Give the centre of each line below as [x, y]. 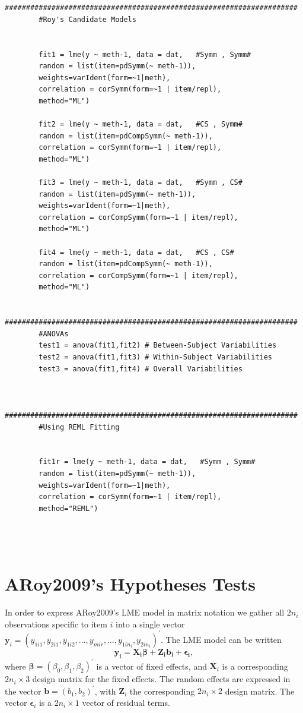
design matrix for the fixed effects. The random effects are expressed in [161, 679]
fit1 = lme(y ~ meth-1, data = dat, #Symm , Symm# [145, 54]
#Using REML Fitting [79, 427]
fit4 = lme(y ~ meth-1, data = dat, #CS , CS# [136, 252]
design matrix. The [260, 691]
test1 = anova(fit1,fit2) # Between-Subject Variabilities [158, 346]
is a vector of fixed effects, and [151, 666]
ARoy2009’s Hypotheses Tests [130, 584]
